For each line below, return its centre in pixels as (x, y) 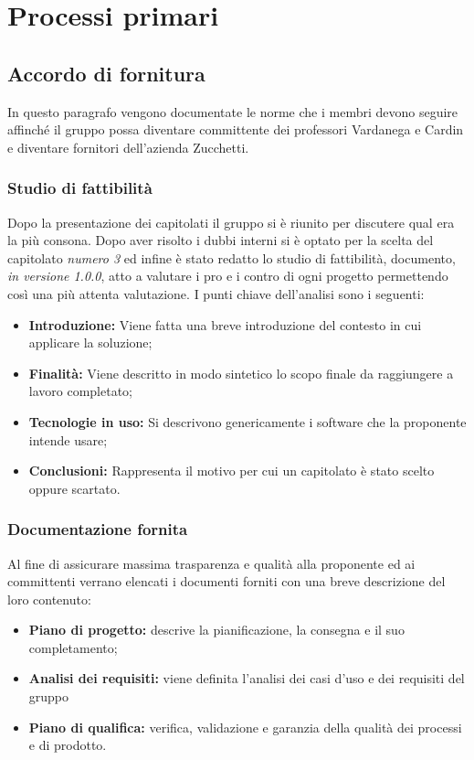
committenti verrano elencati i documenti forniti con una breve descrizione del (226, 581)
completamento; (73, 647)
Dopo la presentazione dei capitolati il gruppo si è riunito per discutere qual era (231, 222)
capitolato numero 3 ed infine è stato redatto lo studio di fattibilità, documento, (232, 257)
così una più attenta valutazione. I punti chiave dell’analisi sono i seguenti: (216, 293)
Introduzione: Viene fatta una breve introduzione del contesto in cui (225, 324)
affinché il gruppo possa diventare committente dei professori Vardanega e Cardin (236, 129)
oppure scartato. (74, 488)
